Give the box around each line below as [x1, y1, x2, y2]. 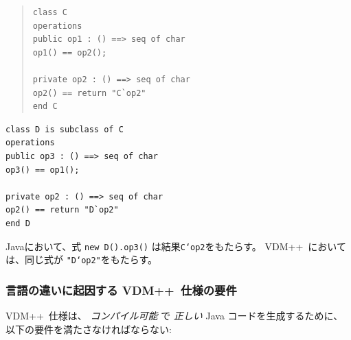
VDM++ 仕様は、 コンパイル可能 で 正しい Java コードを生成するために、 [5, 308, 343, 323]
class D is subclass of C [5, 124, 124, 134]
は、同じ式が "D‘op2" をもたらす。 [5, 252, 158, 267]
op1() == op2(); [32, 47, 107, 58]
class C [32, 8, 67, 17]
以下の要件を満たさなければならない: [5, 321, 172, 336]
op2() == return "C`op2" [32, 88, 146, 98]
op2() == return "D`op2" [5, 205, 119, 215]
